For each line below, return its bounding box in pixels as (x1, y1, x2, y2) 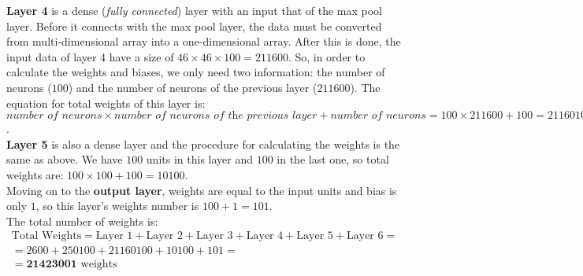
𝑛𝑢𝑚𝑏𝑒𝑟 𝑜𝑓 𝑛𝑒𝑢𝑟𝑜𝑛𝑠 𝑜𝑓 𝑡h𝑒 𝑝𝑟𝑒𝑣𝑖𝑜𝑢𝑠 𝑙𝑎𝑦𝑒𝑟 (114, 110, 317, 122)
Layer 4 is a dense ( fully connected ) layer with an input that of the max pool (6, 2, 383, 18)
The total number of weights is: (6, 212, 158, 229)
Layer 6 (346, 230, 384, 242)
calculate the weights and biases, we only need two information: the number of (6, 64, 385, 80)
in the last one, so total (277, 151, 389, 167)
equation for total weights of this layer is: (6, 94, 206, 111)
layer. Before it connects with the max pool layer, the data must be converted (6, 17, 382, 34)
